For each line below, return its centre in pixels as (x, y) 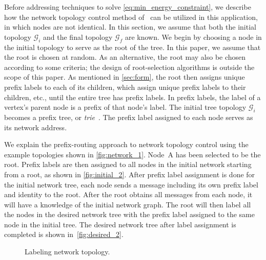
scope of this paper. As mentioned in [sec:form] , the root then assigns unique (125, 77)
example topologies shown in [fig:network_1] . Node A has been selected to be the (132, 154)
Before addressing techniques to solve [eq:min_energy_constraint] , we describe (128, 7)
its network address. (36, 127)
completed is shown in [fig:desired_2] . (64, 234)
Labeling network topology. (67, 252)
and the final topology (78, 37)
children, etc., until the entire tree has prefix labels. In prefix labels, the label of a (132, 97)
